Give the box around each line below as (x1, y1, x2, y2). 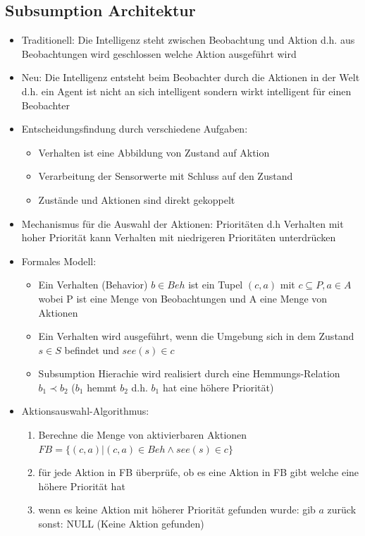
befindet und (64, 342, 119, 357)
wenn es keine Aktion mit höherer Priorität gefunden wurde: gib (38, 502, 316, 517)
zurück (327, 502, 357, 517)
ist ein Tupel (188, 277, 243, 292)
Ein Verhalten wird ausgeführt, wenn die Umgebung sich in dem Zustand (38, 329, 354, 343)
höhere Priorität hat (38, 478, 125, 493)
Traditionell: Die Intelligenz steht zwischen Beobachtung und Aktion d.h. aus (21, 32, 355, 47)
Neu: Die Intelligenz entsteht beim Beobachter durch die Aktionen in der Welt (21, 70, 360, 85)
